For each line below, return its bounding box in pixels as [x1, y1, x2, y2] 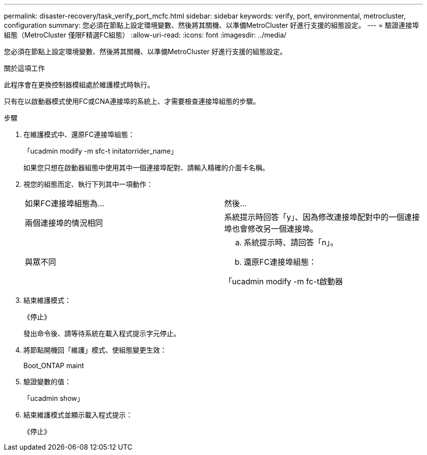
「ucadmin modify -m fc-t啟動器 [224, 277, 343, 286]
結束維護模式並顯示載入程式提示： [23, 411, 133, 419]
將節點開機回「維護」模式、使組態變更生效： [23, 346, 167, 354]
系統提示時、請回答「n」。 [244, 237, 338, 247]
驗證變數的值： [23, 377, 71, 386]
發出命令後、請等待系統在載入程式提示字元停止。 [23, 329, 180, 337]
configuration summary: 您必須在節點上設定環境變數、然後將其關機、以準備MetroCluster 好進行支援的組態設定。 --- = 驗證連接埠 [4, 21, 419, 29]
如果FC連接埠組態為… [25, 198, 104, 208]
